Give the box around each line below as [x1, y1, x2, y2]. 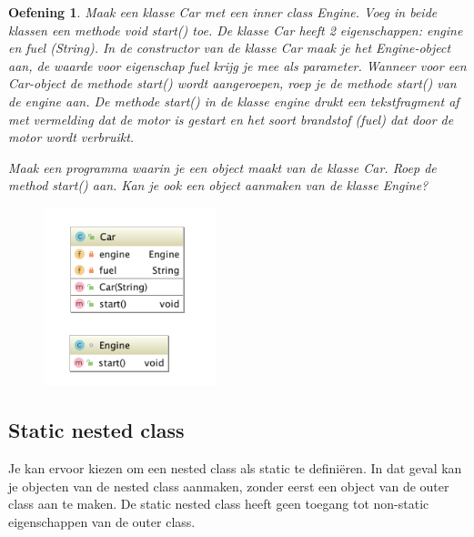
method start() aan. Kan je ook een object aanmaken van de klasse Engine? [8, 176, 429, 195]
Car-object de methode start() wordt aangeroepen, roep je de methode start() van [8, 74, 457, 93]
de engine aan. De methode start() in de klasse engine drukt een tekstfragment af [8, 91, 459, 110]
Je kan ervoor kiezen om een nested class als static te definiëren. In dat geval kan [8, 458, 462, 477]
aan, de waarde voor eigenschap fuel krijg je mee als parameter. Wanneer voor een [8, 56, 467, 75]
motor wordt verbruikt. [8, 127, 135, 147]
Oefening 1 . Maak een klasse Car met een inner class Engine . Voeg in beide [8, 3, 438, 21]
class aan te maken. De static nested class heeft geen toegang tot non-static [8, 494, 429, 513]
